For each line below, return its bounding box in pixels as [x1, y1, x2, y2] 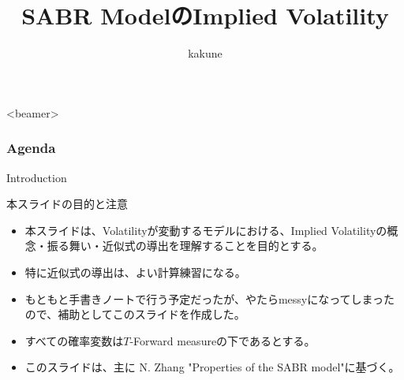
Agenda [6, 138, 56, 158]
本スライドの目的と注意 [6, 196, 128, 212]
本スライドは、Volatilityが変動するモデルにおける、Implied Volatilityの [24, 222, 387, 238]
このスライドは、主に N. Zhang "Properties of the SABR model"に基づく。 [24, 359, 400, 375]
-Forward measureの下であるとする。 [129, 332, 316, 348]
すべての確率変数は [24, 332, 124, 348]
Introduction [6, 169, 67, 185]
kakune [188, 45, 223, 61]
